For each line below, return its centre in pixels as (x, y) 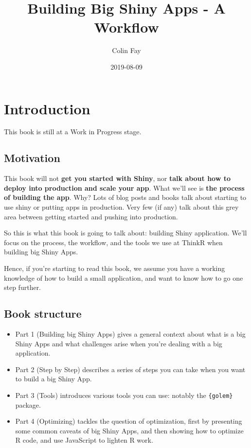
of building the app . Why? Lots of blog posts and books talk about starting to (125, 197)
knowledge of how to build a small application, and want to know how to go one (124, 278)
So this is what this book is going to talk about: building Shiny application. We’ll (125, 233)
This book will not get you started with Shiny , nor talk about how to (117, 178)
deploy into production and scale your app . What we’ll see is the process (124, 188)
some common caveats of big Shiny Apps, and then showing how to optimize (129, 430)
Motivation (32, 158)
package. (28, 404)
